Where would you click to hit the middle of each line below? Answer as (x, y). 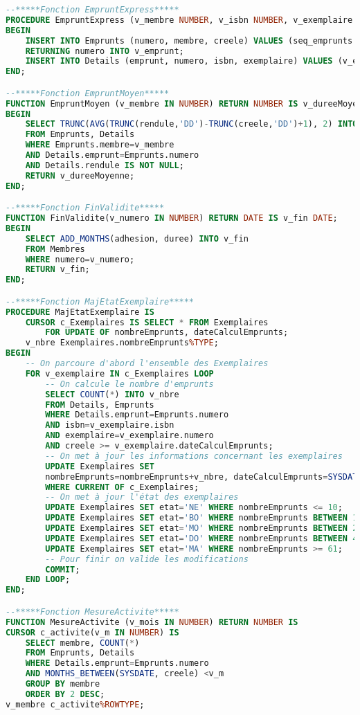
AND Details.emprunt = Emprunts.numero (112, 155)
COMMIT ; (63, 569)
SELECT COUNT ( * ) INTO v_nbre (112, 394)
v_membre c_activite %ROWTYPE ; (75, 704)
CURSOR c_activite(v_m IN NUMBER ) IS (92, 632)
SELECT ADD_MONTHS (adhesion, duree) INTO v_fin (137, 238)
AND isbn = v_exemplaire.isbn (110, 425)
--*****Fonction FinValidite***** (85, 208)
